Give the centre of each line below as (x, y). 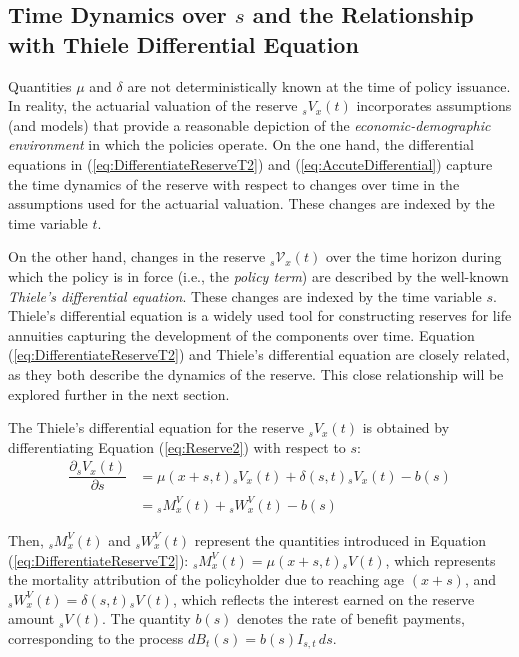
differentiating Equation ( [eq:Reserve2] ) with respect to (177, 446)
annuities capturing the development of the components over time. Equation (241, 334)
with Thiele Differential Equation (183, 43)
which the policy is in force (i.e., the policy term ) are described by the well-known (258, 275)
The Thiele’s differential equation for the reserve (156, 427)
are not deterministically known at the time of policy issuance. (319, 85)
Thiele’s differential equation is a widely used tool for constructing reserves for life (260, 315)
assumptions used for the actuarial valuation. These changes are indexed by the (251, 203)
